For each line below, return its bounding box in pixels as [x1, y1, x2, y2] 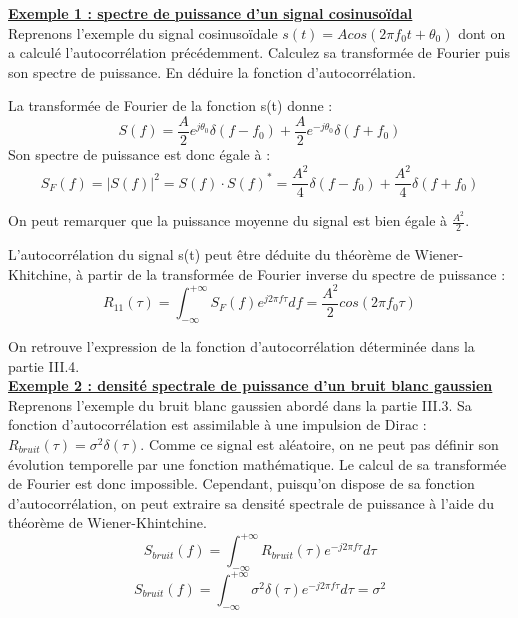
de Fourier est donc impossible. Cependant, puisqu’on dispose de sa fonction [8, 473, 475, 494]
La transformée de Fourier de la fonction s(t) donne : [8, 95, 333, 116]
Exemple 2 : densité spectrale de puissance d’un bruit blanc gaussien [8, 375, 493, 396]
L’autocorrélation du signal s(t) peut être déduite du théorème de [8, 244, 410, 265]
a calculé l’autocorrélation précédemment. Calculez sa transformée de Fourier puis [8, 42, 510, 63]
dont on [458, 22, 506, 43]
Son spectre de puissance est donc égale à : [8, 144, 271, 165]
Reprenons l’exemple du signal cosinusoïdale [8, 22, 278, 43]
